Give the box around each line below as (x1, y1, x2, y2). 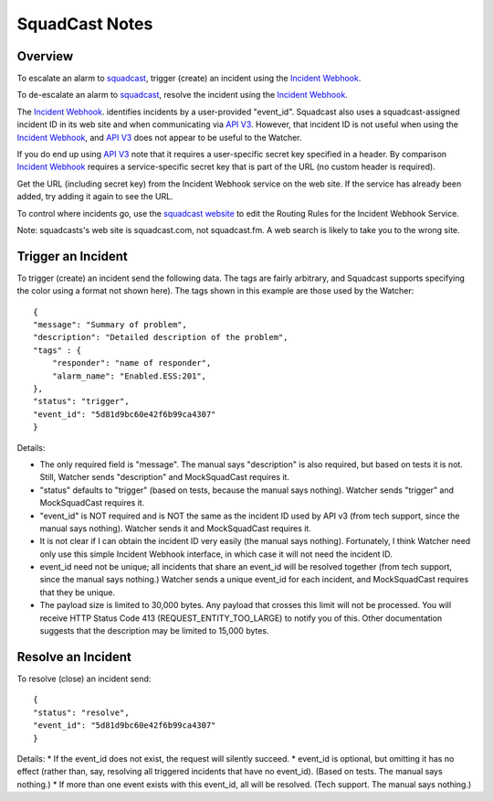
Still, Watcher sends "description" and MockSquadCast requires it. (39, 472, 289, 483)
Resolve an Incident (16, 649, 132, 665)
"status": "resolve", (33, 707, 130, 718)
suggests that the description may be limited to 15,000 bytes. (39, 625, 269, 636)
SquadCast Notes (16, 14, 153, 34)
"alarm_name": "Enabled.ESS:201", (51, 370, 207, 381)
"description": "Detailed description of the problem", (33, 332, 288, 343)
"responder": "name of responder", (51, 358, 212, 368)
